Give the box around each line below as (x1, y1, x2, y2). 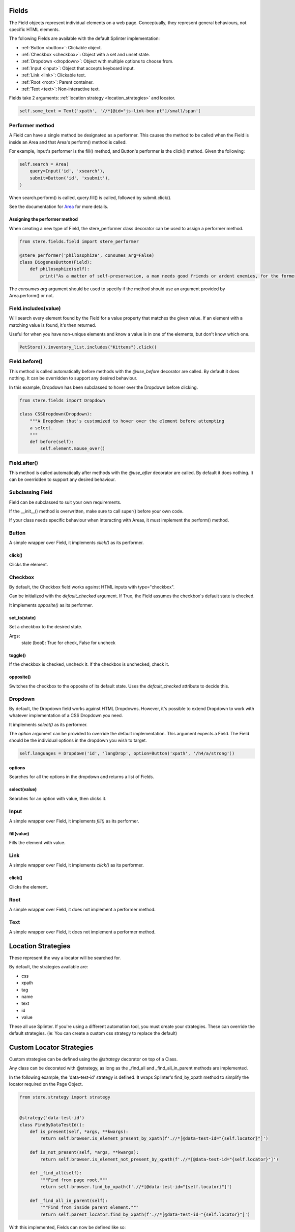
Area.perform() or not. (9, 293, 54, 299)
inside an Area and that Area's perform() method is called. (9, 139, 127, 145)
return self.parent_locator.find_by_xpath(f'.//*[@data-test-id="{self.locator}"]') (40, 1211, 250, 1217)
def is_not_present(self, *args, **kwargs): (29, 1150, 139, 1155)
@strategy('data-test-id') (19, 1115, 85, 1121)
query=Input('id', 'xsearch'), (29, 168, 105, 174)
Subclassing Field (9, 489, 53, 496)
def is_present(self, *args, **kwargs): (29, 1129, 129, 1134)
